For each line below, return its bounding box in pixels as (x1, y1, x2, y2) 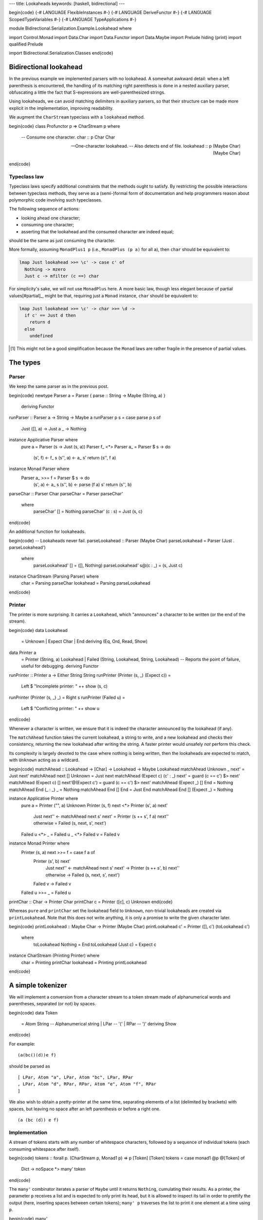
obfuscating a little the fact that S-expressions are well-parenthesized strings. (9, 89, 166, 95)
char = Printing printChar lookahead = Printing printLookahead (21, 959, 147, 965)
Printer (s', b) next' (33, 858, 71, 864)
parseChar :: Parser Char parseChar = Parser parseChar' (9, 490, 123, 496)
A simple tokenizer (9, 981, 67, 989)
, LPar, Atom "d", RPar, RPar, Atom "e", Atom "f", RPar (18, 1081, 157, 1087)
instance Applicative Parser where (9, 437, 78, 443)
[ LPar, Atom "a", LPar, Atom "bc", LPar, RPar (18, 1075, 133, 1080)
